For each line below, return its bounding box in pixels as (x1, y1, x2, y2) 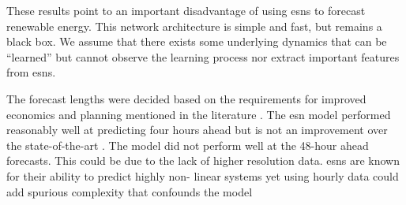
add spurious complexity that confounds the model (6, 183, 253, 199)
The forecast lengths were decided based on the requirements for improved (6, 90, 367, 106)
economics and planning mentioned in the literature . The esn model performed (6, 106, 391, 122)
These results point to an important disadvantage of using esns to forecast (6, 2, 366, 18)
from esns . (6, 64, 56, 80)
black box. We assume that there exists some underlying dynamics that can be (6, 33, 387, 50)
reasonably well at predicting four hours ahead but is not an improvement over (6, 121, 388, 138)
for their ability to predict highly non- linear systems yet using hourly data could (6, 167, 399, 184)
